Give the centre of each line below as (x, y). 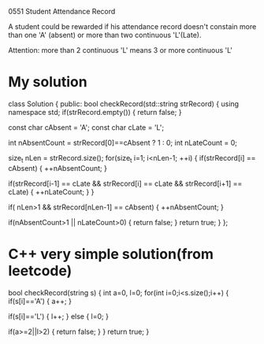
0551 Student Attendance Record (62, 11)
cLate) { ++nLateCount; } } (51, 191)
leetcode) (40, 270)
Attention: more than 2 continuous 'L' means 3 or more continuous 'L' (121, 50)
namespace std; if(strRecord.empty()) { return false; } (95, 112)
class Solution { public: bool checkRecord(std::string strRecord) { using (123, 104)
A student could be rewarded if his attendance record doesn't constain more (132, 26)
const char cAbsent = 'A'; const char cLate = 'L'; (86, 127)
